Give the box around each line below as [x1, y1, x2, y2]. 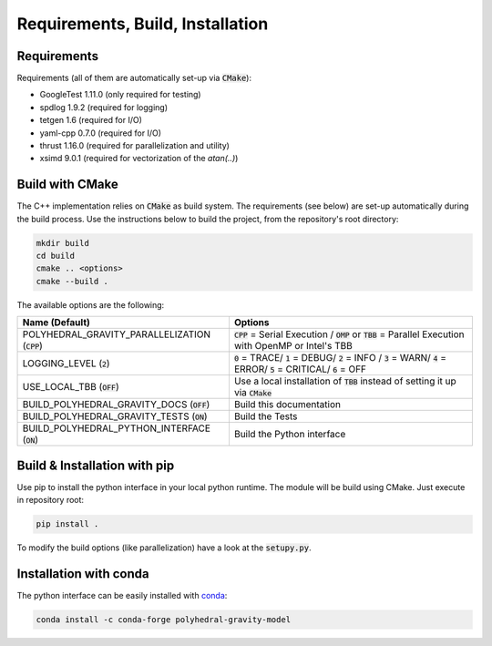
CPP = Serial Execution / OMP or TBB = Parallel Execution [233, 328, 465, 341]
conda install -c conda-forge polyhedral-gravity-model [36, 615, 292, 624]
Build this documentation [233, 398, 342, 411]
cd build [36, 251, 76, 261]
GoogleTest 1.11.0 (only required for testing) [39, 89, 201, 100]
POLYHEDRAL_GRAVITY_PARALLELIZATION [22, 328, 211, 341]
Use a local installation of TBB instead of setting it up [233, 374, 457, 387]
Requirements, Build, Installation [16, 14, 269, 34]
